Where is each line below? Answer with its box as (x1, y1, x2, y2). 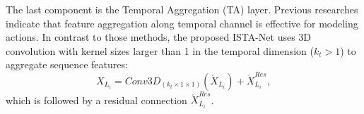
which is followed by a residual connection (6, 92, 187, 107)
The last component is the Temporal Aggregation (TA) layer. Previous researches (6, 2, 358, 16)
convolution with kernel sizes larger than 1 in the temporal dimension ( (6, 43, 314, 58)
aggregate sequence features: (6, 57, 128, 72)
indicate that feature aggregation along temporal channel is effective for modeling (6, 15, 358, 30)
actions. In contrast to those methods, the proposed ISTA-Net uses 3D (6, 30, 312, 44)
